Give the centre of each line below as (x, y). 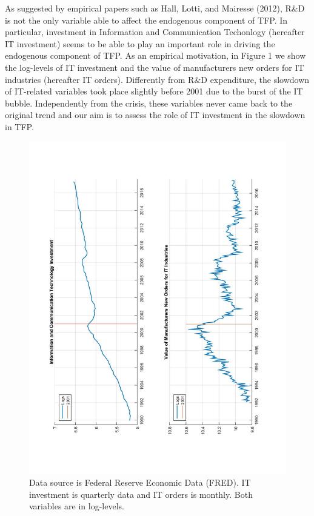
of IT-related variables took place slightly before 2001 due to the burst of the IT (154, 91)
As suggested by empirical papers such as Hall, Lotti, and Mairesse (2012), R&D (155, 8)
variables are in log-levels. (77, 506)
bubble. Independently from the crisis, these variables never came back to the (149, 103)
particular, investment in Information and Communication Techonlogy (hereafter (155, 32)
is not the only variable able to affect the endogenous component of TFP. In (146, 20)
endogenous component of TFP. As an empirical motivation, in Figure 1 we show (155, 55)
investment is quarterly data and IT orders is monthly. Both (141, 494)
